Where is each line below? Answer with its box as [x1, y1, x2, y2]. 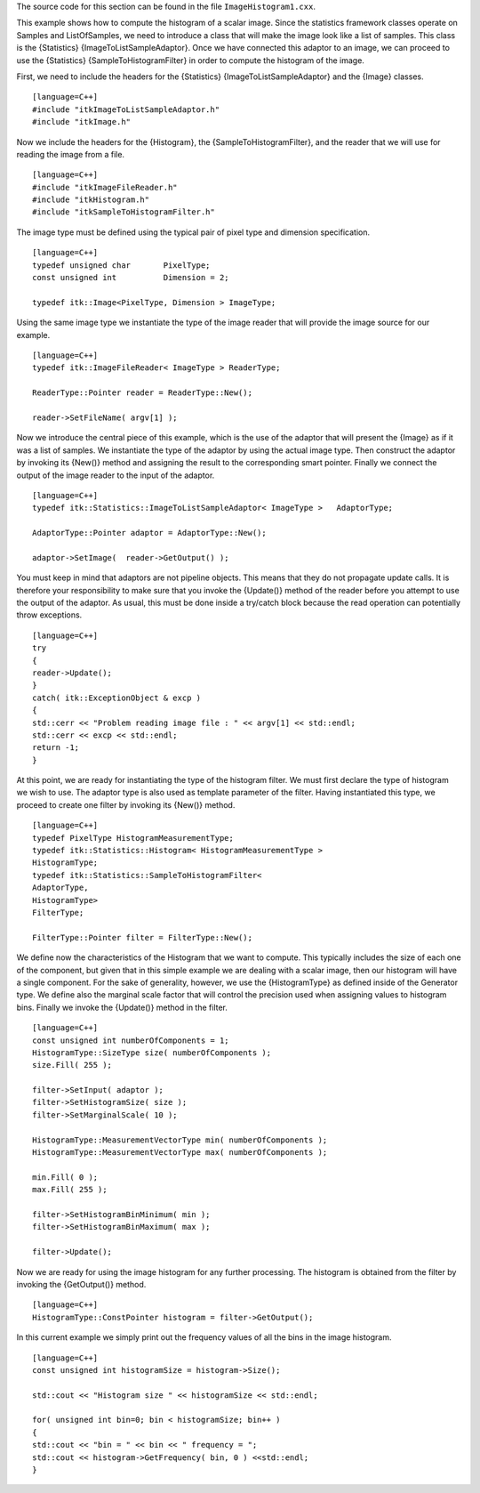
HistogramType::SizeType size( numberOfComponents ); [32, 1047, 271, 1058]
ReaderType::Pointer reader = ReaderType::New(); [32, 388, 253, 398]
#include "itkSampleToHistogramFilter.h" [32, 207, 215, 217]
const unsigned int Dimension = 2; [32, 272, 230, 283]
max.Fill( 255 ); [32, 1184, 108, 1195]
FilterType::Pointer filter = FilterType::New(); [32, 932, 253, 942]
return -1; [32, 743, 80, 753]
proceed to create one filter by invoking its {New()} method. [16, 799, 236, 810]
